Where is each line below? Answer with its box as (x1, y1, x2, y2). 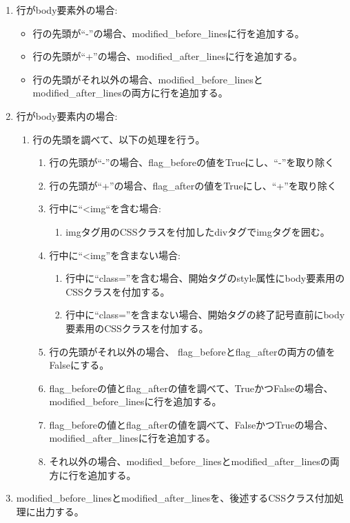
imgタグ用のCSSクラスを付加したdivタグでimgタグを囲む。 (65, 224, 330, 238)
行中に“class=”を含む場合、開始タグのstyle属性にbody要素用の (65, 271, 345, 285)
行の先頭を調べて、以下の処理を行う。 (32, 132, 205, 146)
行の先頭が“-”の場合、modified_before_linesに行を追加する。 (32, 25, 305, 40)
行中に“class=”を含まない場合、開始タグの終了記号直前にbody (65, 307, 345, 322)
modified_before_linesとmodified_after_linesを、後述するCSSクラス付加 (16, 491, 334, 505)
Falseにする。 (49, 358, 110, 372)
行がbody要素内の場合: (16, 108, 118, 123)
